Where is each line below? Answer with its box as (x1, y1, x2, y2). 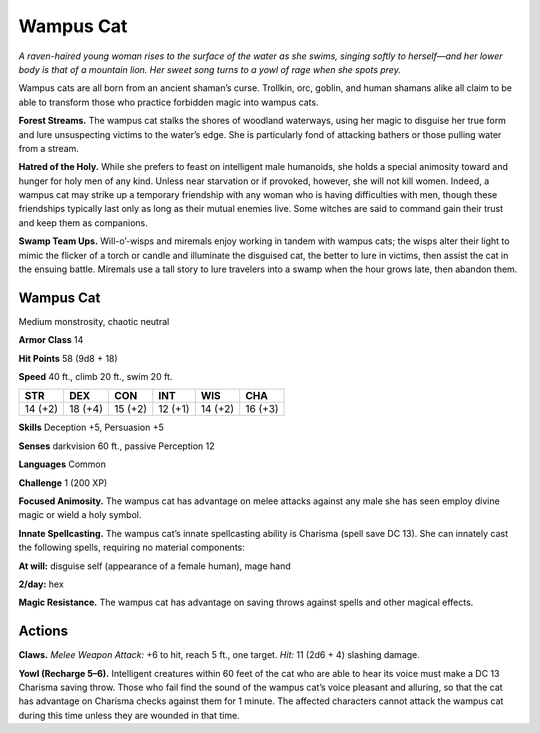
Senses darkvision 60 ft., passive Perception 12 (18, 440, 215, 452)
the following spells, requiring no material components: (18, 541, 245, 554)
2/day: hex (18, 578, 64, 590)
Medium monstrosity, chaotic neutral (18, 315, 170, 327)
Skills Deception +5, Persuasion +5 (18, 421, 164, 434)
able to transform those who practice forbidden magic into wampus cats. (18, 96, 319, 108)
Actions (18, 623, 69, 640)
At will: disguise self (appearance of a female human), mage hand (18, 560, 292, 572)
